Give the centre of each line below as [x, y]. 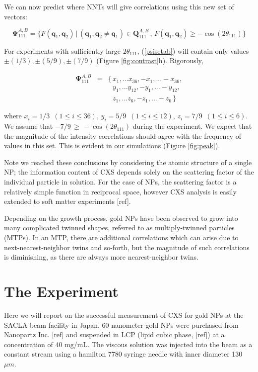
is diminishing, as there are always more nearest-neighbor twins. [101, 257]
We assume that [29, 126]
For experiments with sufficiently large [62, 50]
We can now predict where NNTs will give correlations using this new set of [119, 6]
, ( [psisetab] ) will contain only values [193, 50]
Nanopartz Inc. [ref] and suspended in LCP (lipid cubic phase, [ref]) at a [114, 334]
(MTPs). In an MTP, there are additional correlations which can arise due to [121, 237]
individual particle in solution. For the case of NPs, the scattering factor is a [120, 182]
